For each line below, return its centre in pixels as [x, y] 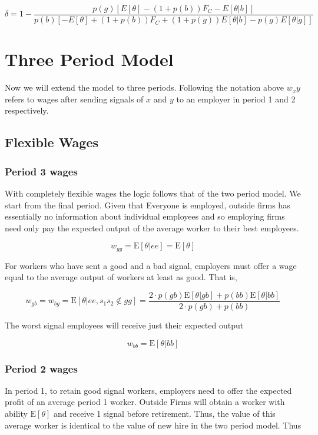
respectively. [27, 110]
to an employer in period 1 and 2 [236, 99]
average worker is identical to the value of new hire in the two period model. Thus [153, 425]
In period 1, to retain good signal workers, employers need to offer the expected [148, 390]
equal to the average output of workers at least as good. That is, [121, 277]
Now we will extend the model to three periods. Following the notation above [145, 87]
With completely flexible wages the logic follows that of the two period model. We [153, 193]
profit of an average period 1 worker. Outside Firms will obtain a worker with [145, 402]
